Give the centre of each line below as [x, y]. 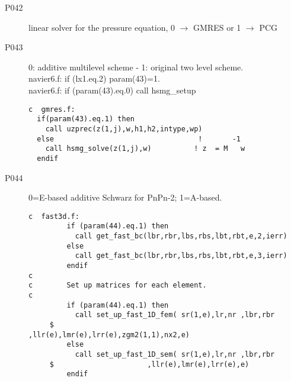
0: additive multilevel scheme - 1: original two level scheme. [136, 67]
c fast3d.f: [54, 216]
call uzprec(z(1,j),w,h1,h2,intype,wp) [124, 129]
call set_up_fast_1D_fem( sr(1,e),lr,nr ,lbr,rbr [175, 315]
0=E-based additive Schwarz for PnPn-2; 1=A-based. [125, 197]
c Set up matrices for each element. [118, 285]
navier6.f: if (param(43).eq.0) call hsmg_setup [112, 90]
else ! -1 [139, 139]
